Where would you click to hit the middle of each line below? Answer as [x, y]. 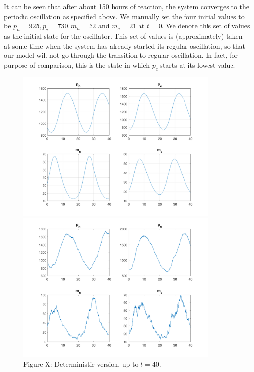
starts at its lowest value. [198, 64]
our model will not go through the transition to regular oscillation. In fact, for [121, 55]
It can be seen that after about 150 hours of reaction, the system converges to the [127, 6]
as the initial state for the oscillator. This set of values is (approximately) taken [123, 36]
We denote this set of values [208, 26]
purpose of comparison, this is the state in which [77, 64]
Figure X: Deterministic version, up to [81, 363]
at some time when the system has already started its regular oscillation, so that [125, 45]
